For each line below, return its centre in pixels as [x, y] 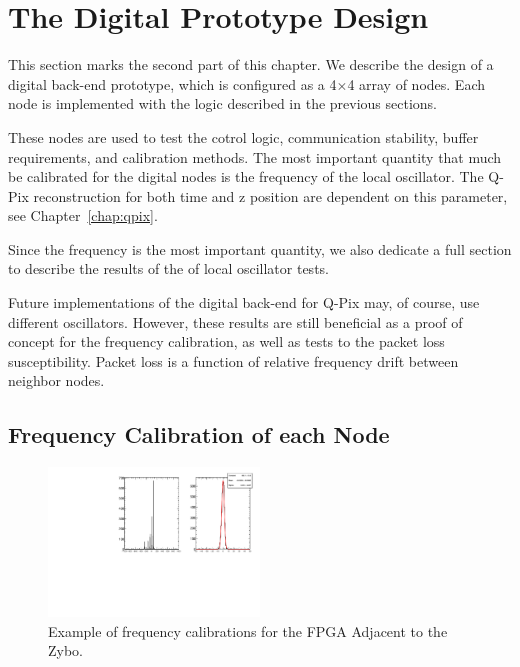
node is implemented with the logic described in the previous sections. [223, 103]
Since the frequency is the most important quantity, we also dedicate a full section [260, 248]
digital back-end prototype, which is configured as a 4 [172, 83]
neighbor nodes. [56, 380]
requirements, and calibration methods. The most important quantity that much [255, 156]
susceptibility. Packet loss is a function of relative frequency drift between [233, 360]
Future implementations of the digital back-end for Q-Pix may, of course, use [244, 302]
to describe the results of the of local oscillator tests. [168, 268]
